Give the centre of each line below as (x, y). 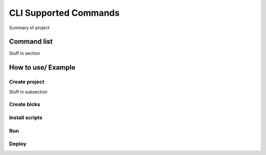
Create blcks (25, 105)
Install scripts (26, 117)
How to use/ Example (42, 67)
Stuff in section (25, 53)
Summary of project (29, 28)
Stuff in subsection (28, 92)
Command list (31, 42)
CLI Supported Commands (65, 13)
